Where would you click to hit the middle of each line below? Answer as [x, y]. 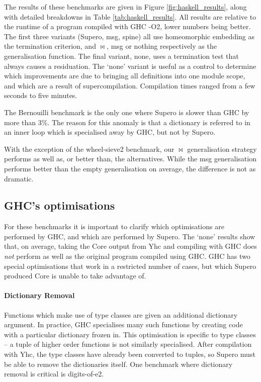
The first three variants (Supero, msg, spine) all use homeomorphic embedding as [129, 36]
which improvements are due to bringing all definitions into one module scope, [125, 76]
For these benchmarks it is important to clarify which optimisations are [114, 226]
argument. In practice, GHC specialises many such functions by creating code [123, 324]
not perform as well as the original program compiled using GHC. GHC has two [127, 256]
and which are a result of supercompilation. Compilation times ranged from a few [130, 85]
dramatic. [19, 178]
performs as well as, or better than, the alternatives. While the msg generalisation [130, 159]
